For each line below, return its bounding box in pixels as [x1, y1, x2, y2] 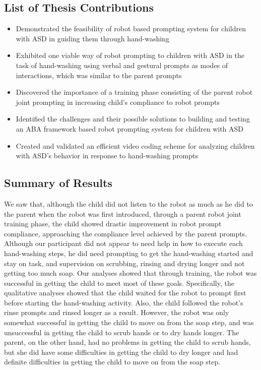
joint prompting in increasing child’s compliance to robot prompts [16, 96, 220, 107]
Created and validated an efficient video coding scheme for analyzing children [16, 140, 255, 151]
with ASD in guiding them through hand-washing [16, 33, 169, 43]
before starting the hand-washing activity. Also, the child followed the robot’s [4, 297, 243, 307]
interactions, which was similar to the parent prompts [16, 70, 182, 80]
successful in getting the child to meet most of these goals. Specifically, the [4, 277, 234, 288]
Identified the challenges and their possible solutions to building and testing [16, 113, 250, 124]
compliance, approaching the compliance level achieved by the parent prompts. [4, 228, 247, 238]
